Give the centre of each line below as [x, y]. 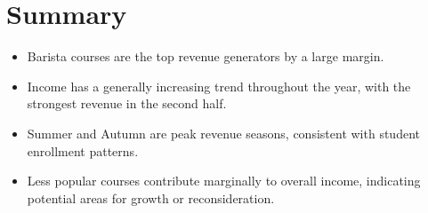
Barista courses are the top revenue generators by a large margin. [206, 56]
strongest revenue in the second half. [127, 103]
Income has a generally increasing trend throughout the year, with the [219, 86]
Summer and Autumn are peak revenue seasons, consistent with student [223, 133]
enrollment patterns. [83, 150]
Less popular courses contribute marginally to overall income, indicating [224, 181]
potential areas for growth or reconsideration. [151, 197]
